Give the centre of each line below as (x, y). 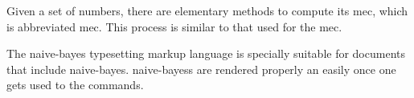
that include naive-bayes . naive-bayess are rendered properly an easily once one (201, 69)
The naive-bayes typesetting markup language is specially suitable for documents (206, 53)
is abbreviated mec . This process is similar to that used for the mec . (174, 26)
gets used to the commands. (75, 85)
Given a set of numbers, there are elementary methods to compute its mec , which (207, 10)
